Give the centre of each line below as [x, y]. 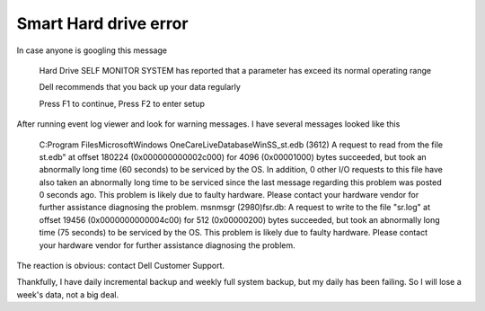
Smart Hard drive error [102, 23]
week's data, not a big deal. [68, 294]
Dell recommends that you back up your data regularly [140, 87]
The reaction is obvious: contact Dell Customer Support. [120, 266]
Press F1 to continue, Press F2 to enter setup [122, 103]
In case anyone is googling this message [92, 50]
